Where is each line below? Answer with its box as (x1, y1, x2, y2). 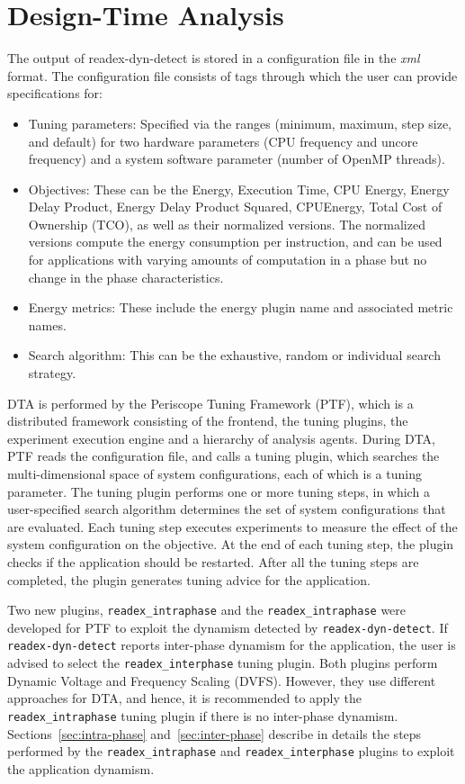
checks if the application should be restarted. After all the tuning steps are (7, 552, 419, 571)
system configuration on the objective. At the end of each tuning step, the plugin (7, 535, 454, 554)
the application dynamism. (7, 759, 155, 778)
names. (28, 315, 67, 334)
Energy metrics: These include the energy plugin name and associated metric (28, 298, 453, 317)
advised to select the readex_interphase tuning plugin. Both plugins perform (7, 653, 438, 672)
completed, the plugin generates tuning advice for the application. (7, 570, 371, 589)
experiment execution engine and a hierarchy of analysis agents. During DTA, (7, 428, 436, 447)
